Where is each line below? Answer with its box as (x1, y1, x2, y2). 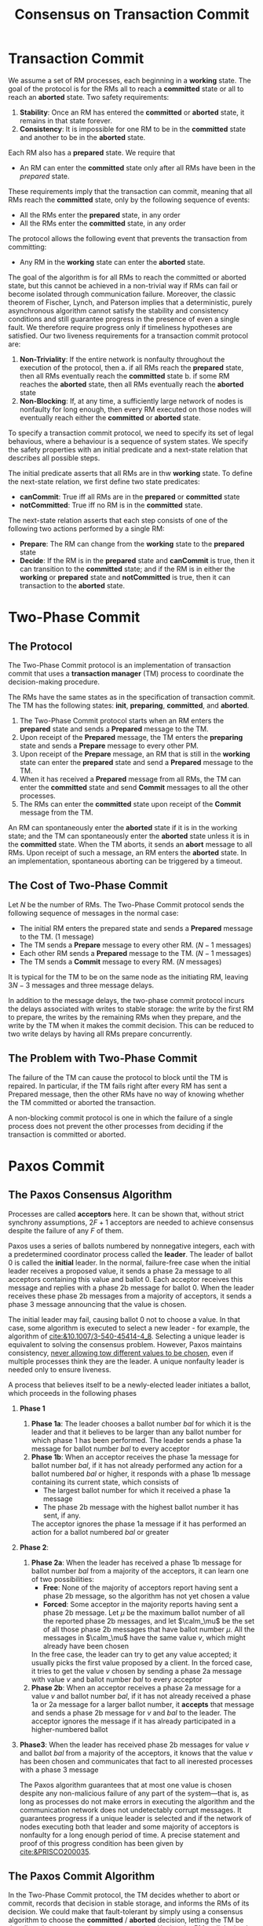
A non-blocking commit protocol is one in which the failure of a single (8, 1113, 233, 1122)
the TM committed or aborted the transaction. (8, 1097, 156, 1107)
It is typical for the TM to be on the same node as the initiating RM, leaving (8, 972, 249, 981)
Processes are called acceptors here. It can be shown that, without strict (8, 1209, 245, 1218)
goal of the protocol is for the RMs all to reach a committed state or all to (8, 84, 244, 93)
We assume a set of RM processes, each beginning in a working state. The (8, 75, 251, 85)
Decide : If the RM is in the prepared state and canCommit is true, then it (19, 555, 255, 565)
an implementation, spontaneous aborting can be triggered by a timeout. (8, 856, 243, 866)
